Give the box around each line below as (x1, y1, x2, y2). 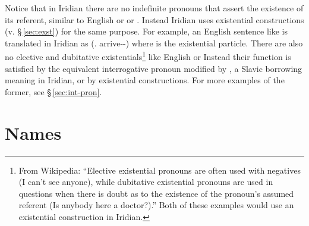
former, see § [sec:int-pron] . (5, 85, 102, 98)
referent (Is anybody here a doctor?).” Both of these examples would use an (18, 199, 294, 211)
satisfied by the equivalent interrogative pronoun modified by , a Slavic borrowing (5, 62, 302, 74)
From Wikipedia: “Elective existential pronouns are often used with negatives (18, 164, 301, 176)
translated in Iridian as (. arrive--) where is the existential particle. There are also (5, 36, 303, 49)
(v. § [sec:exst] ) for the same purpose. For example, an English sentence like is (5, 25, 288, 37)
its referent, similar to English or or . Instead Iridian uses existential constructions (5, 13, 304, 26)
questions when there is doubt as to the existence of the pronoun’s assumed (18, 187, 294, 199)
